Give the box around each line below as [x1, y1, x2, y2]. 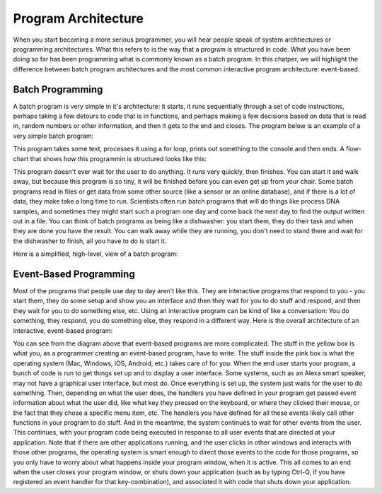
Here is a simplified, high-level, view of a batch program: [13, 249, 178, 258]
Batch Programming [13, 83, 103, 95]
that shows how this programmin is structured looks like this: [30, 154, 207, 163]
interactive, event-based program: [13, 326, 113, 335]
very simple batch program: [13, 131, 94, 140]
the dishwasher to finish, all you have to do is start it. [13, 237, 167, 245]
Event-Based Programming [13, 268, 135, 280]
